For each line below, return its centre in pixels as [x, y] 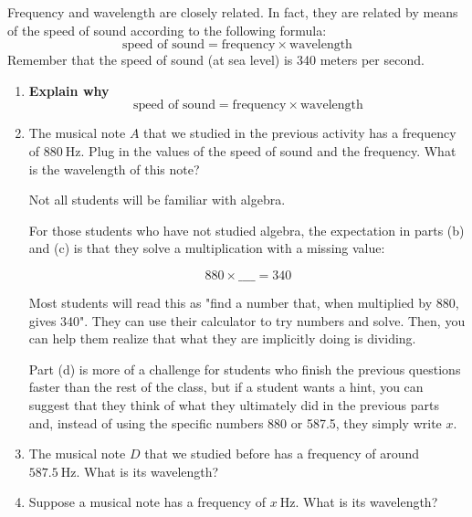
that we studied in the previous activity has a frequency [300, 133]
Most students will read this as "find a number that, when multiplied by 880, [244, 302]
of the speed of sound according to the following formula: [167, 30]
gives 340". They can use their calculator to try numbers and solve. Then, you [247, 320]
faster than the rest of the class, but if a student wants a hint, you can [226, 387]
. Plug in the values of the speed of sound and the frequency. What [268, 150]
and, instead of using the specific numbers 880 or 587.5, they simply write [235, 422]
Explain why [69, 90]
